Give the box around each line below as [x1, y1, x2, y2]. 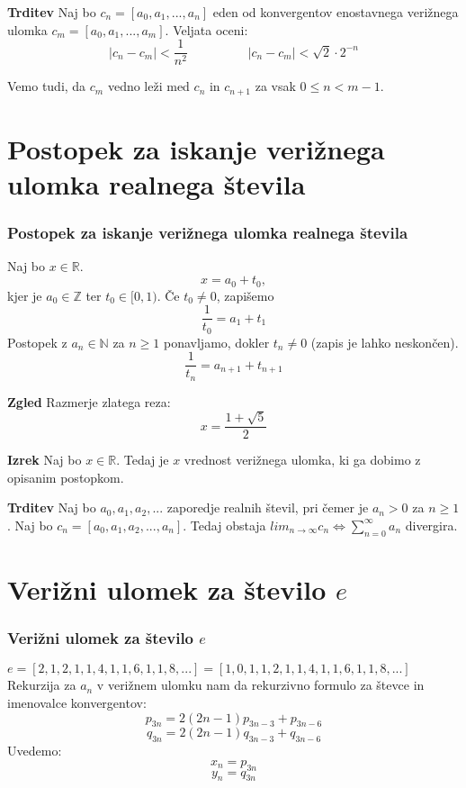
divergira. [405, 515, 458, 534]
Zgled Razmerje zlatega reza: [7, 392, 171, 411]
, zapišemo [216, 285, 274, 304]
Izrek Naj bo [7, 450, 82, 469]
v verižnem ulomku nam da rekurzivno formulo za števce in [96, 675, 425, 694]
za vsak [255, 77, 296, 95]
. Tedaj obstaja [183, 515, 266, 534]
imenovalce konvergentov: [7, 693, 147, 711]
